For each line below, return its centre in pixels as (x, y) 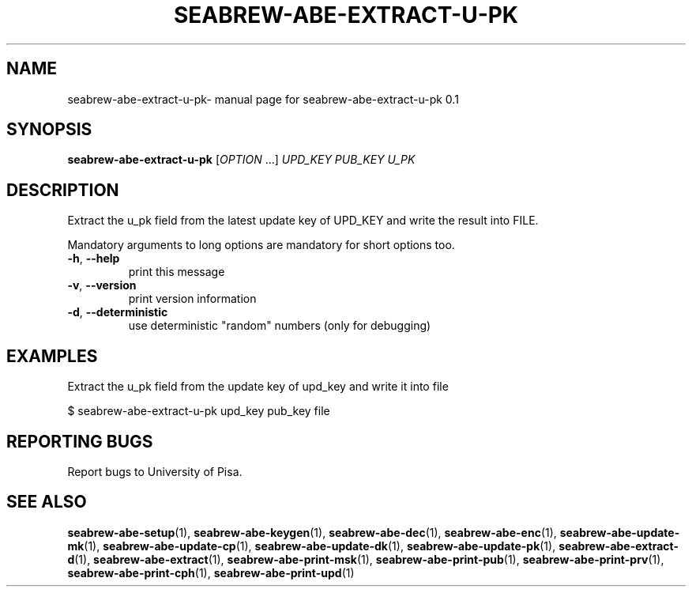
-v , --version (102, 285)
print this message (177, 272)
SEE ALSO (47, 502)
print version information (192, 299)
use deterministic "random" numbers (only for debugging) (280, 326)
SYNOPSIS (49, 130)
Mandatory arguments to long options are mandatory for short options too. (261, 245)
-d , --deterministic (118, 312)
